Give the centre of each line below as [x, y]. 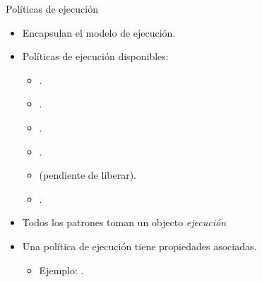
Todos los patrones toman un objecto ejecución [124, 222]
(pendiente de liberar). [88, 175]
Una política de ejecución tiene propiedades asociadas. [139, 246]
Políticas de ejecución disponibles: [95, 56]
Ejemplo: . [61, 270]
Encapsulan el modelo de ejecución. [99, 32]
